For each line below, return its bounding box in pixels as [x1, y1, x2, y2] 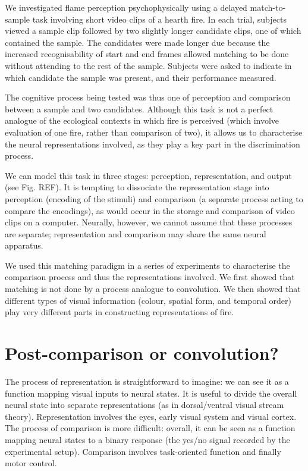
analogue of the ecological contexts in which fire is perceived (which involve [5, 114, 279, 127]
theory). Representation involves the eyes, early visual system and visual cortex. [5, 410, 297, 422]
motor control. [5, 457, 57, 469]
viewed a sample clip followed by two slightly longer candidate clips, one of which [5, 24, 301, 37]
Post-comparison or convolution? [5, 341, 279, 365]
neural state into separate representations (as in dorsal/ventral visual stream [5, 398, 284, 411]
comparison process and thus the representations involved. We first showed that [5, 271, 295, 283]
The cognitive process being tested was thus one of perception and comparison [5, 91, 291, 103]
